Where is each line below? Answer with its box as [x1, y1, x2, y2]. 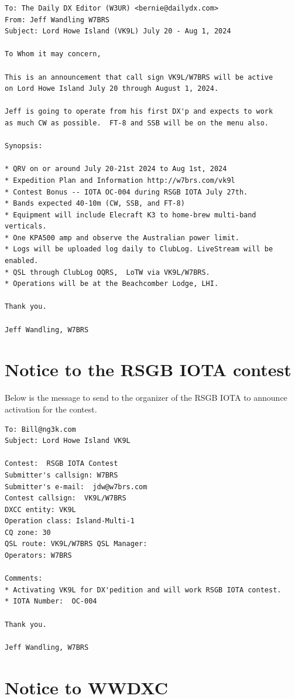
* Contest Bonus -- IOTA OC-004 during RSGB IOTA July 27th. [5, 187, 248, 196]
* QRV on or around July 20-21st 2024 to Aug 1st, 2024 [5, 165, 227, 173]
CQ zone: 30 [5, 528, 51, 537]
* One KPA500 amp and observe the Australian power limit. [5, 233, 239, 242]
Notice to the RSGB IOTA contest [5, 357, 291, 381]
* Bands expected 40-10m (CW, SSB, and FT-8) [5, 199, 185, 208]
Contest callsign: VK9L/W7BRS [5, 494, 126, 503]
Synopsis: [5, 142, 43, 151]
